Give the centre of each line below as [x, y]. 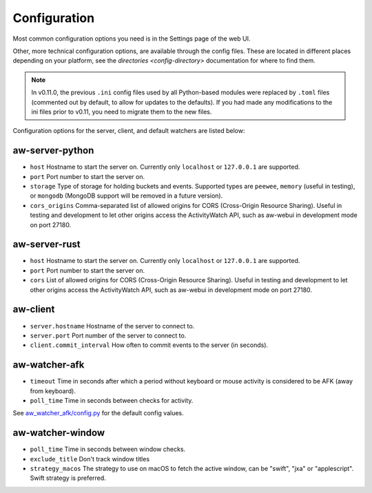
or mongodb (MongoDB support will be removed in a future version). [126, 196]
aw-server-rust [46, 244]
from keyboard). [53, 391]
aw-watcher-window [59, 433]
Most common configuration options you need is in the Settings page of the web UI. [132, 39]
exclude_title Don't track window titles [90, 459]
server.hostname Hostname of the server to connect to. [112, 326]
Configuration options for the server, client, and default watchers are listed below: [129, 131]
